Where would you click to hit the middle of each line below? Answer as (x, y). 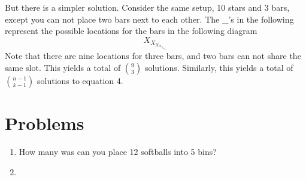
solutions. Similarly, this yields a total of (219, 67)
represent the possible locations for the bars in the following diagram (131, 31)
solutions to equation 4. (80, 80)
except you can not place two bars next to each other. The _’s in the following (149, 19)
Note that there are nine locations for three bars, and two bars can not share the (153, 56)
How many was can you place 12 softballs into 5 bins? (118, 152)
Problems (45, 123)
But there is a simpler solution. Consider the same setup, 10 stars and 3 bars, (147, 7)
